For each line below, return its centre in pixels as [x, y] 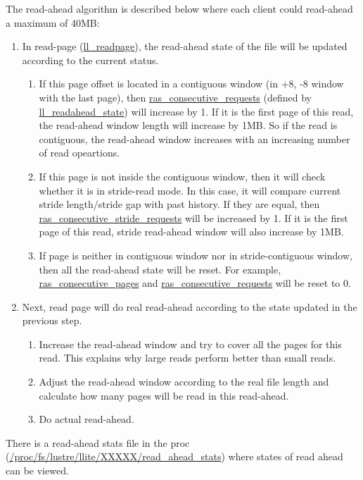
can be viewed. [37, 470]
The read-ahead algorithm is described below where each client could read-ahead [179, 8]
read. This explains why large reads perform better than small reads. [187, 358]
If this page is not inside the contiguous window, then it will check [182, 176]
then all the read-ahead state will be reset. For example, [160, 269]
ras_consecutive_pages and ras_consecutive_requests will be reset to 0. [195, 283]
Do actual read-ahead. [87, 419]
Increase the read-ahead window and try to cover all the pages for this [190, 344]
